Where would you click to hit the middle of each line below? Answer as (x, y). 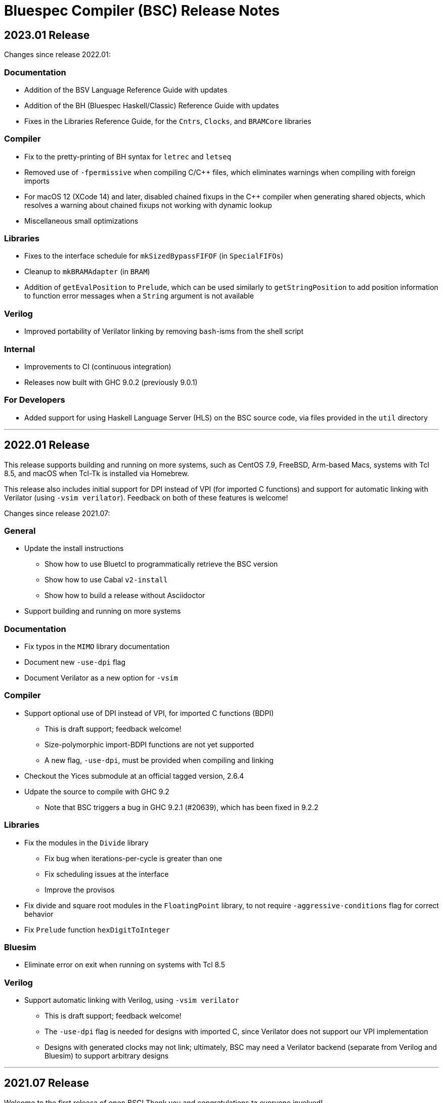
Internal (20, 349)
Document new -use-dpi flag (75, 662)
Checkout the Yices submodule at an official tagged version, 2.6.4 (134, 776)
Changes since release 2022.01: (57, 55)
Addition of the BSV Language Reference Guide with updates (126, 90)
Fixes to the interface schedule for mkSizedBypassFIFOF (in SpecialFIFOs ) (154, 256)
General (20, 531)
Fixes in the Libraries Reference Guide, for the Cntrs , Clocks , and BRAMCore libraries (168, 121)
